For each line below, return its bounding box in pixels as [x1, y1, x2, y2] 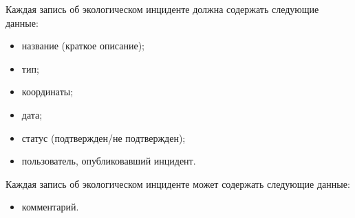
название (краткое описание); [21, 38, 145, 53]
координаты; [21, 84, 74, 99]
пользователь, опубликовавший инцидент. [21, 154, 196, 168]
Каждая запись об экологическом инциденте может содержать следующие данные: [6, 176, 350, 191]
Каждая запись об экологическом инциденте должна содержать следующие [6, 2, 319, 16]
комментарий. [21, 199, 79, 214]
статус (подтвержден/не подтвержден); [21, 130, 186, 145]
